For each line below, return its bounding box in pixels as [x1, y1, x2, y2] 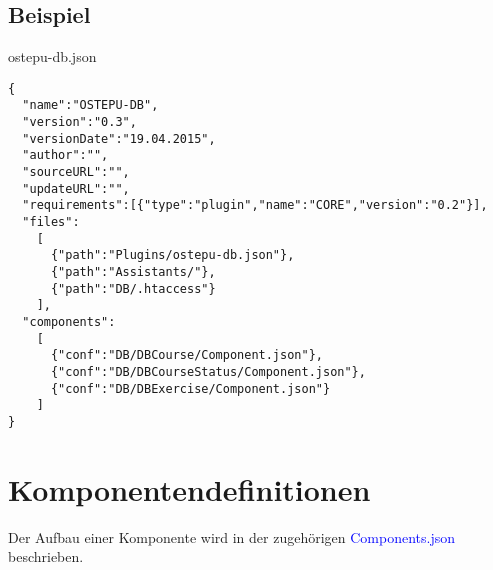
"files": [22, 215, 80, 230]
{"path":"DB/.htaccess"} [50, 281, 216, 296]
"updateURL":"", [22, 181, 130, 196]
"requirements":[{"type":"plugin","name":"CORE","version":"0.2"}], [22, 198, 488, 213]
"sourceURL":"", [22, 165, 130, 180]
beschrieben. [8, 546, 84, 567]
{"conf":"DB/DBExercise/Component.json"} [50, 381, 331, 396]
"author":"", [22, 148, 109, 163]
